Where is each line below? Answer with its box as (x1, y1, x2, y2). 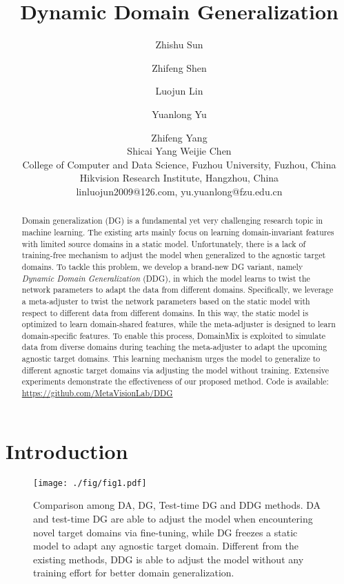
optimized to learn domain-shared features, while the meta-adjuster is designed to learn (21, 318, 336, 330)
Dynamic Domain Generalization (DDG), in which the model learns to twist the (21, 272, 310, 284)
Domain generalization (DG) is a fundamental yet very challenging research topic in (21, 215, 323, 226)
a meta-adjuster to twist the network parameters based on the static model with (21, 295, 310, 306)
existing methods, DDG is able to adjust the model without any (33, 552, 304, 566)
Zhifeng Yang (151, 130, 208, 144)
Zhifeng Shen (152, 60, 207, 75)
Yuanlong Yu (152, 106, 207, 121)
